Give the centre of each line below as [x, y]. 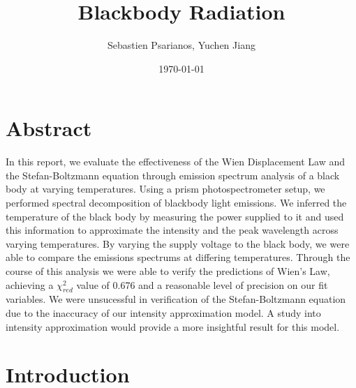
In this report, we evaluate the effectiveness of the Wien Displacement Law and [176, 162]
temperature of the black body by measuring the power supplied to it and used [175, 216]
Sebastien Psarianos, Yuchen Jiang [181, 45]
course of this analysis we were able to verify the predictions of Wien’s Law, [168, 271]
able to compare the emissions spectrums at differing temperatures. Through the [178, 257]
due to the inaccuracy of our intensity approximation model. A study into [163, 312]
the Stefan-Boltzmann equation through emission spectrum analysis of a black [173, 175]
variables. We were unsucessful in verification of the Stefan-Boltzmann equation [176, 299]
